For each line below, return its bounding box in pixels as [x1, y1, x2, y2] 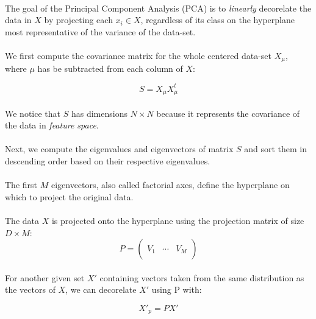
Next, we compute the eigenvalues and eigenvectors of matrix [5, 142, 234, 155]
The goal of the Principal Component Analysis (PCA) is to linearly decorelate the [5, 1, 312, 14]
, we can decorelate [65, 283, 137, 296]
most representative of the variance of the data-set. [5, 25, 196, 38]
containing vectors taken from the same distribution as [99, 271, 304, 284]
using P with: [151, 283, 202, 296]
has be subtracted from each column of [37, 62, 183, 75]
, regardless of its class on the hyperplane [140, 13, 295, 26]
